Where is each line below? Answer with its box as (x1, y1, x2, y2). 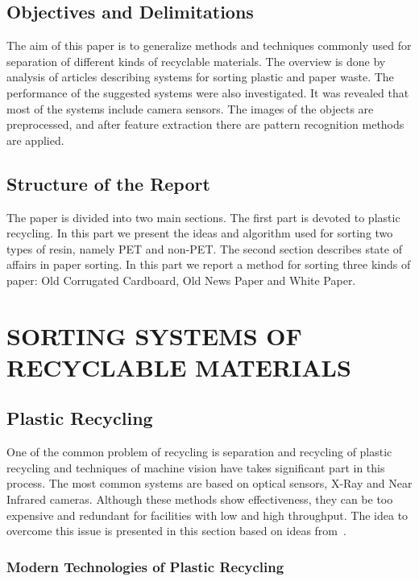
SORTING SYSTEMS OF (6, 319, 302, 352)
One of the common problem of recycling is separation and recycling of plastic (6, 443, 392, 460)
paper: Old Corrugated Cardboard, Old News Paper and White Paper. (6, 271, 356, 288)
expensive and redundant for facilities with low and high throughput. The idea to (6, 506, 409, 523)
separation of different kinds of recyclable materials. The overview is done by (6, 52, 386, 69)
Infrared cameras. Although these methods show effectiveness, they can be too (6, 491, 393, 508)
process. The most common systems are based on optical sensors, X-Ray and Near (6, 475, 413, 492)
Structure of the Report (6, 171, 210, 196)
